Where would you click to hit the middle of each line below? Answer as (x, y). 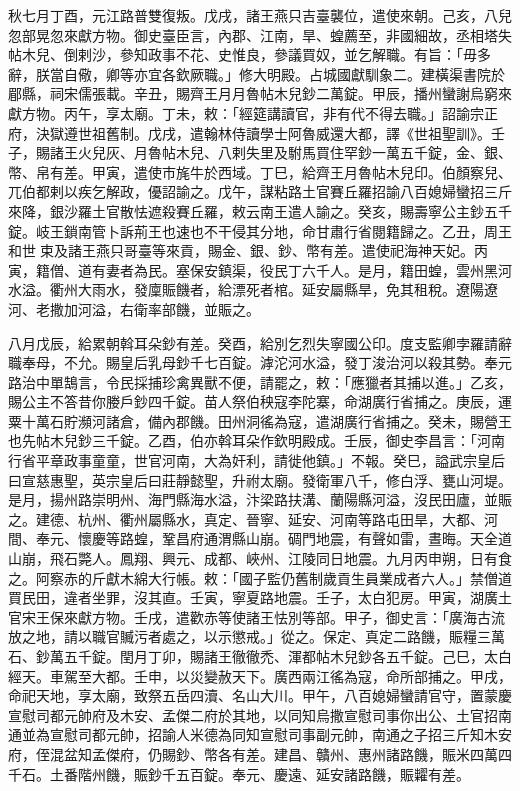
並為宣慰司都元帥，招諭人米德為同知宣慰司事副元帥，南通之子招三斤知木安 (266, 734)
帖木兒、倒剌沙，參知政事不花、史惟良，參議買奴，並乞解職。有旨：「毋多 (249, 54)
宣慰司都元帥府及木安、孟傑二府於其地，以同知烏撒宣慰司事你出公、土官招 (253, 714)
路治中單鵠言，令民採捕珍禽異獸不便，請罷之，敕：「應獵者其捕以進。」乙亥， (260, 381)
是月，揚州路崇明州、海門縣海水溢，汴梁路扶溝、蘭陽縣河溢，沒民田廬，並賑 (260, 499)
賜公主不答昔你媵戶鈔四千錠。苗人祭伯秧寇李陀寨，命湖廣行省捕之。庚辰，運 (260, 401)
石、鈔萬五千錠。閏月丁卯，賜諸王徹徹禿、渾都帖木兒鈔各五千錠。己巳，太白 (260, 656)
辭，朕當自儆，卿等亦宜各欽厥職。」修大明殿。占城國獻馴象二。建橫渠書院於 (256, 73)
